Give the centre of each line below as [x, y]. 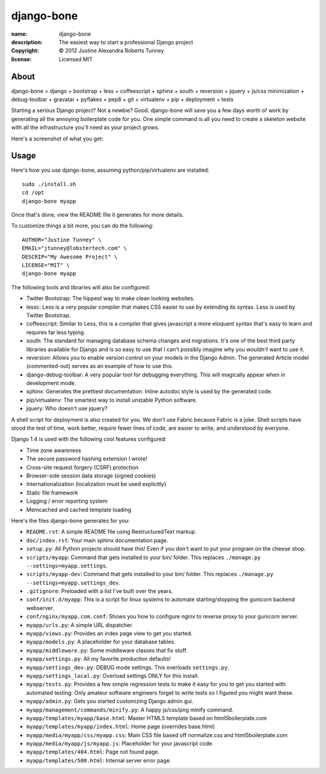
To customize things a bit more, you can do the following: [82, 226]
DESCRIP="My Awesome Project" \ [70, 257]
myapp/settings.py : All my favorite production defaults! [99, 659]
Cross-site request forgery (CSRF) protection [82, 467]
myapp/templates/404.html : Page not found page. [93, 752]
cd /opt [33, 193]
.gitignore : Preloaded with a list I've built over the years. [100, 591]
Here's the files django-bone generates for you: [70, 520]
